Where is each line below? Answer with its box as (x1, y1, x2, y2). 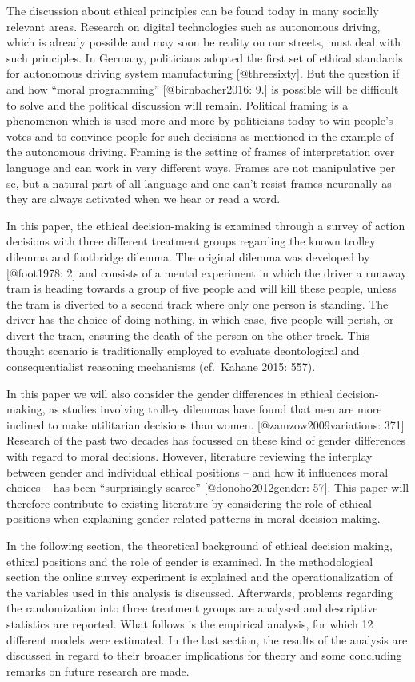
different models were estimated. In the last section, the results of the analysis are (6, 631, 408, 648)
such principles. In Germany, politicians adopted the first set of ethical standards (6, 49, 403, 66)
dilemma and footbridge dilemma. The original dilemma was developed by (6, 248, 370, 265)
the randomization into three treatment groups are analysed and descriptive (6, 600, 378, 616)
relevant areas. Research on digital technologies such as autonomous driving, (6, 18, 381, 34)
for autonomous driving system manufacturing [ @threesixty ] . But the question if (6, 65, 400, 82)
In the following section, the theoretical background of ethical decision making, (6, 537, 393, 553)
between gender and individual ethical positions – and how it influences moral (6, 463, 389, 480)
